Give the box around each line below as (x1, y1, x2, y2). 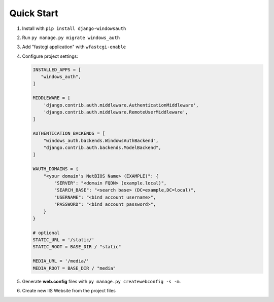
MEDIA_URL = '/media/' (32, 258, 89, 264)
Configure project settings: (22, 53, 78, 59)
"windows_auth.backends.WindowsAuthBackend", (43, 137, 159, 143)
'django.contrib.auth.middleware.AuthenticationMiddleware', (43, 102, 199, 108)
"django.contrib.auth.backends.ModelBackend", (43, 145, 162, 150)
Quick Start (9, 8, 58, 19)
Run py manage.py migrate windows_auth (22, 34, 120, 41)
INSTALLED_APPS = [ (32, 66, 81, 72)
